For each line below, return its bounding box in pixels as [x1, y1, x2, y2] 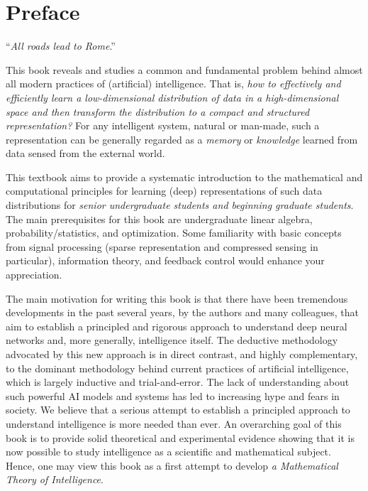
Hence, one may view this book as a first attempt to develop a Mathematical [6, 458, 338, 473]
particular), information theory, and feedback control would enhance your [6, 253, 325, 268]
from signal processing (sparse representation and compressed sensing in [6, 239, 318, 254]
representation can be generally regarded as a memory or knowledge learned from [6, 131, 358, 146]
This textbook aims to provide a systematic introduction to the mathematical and [6, 169, 363, 184]
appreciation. [6, 267, 62, 282]
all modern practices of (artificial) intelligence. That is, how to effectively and [6, 76, 341, 91]
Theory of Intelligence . [6, 472, 104, 487]
